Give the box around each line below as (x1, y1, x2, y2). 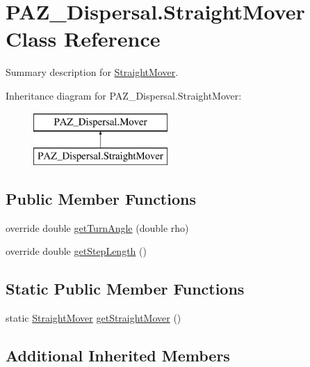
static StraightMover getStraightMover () (6, 311, 181, 325)
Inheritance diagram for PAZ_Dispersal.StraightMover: (6, 88, 242, 102)
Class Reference (6, 24, 161, 53)
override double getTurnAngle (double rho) (6, 220, 189, 235)
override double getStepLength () (6, 244, 147, 258)
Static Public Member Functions (6, 278, 245, 299)
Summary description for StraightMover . (6, 65, 179, 79)
